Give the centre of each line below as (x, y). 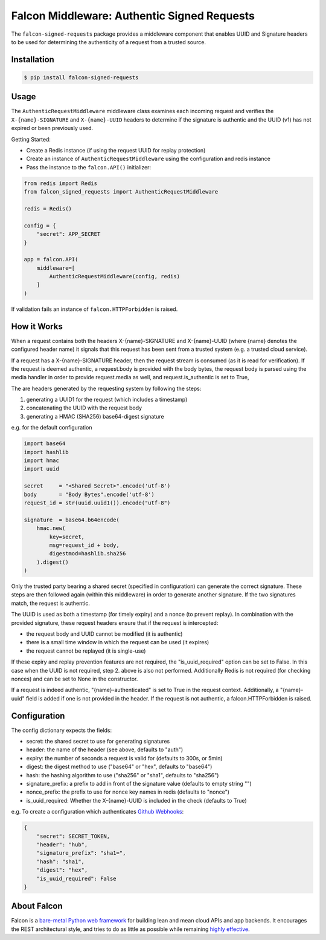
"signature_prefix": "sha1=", (81, 853)
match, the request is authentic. (51, 603)
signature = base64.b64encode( (72, 520)
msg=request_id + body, (85, 545)
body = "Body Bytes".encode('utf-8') (89, 494)
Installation (33, 60)
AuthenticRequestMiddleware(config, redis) (115, 276)
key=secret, (67, 537)
